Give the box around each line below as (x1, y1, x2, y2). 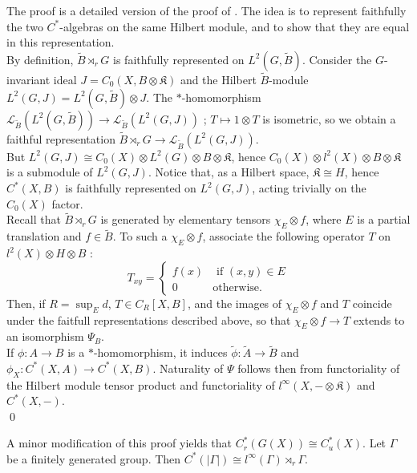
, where (306, 211, 342, 228)
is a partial (357, 211, 411, 228)
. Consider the (302, 51, 372, 67)
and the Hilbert (180, 71, 257, 87)
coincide (352, 294, 392, 311)
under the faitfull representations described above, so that (6, 311, 291, 328)
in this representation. (6, 34, 115, 51)
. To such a (112, 228, 168, 245)
